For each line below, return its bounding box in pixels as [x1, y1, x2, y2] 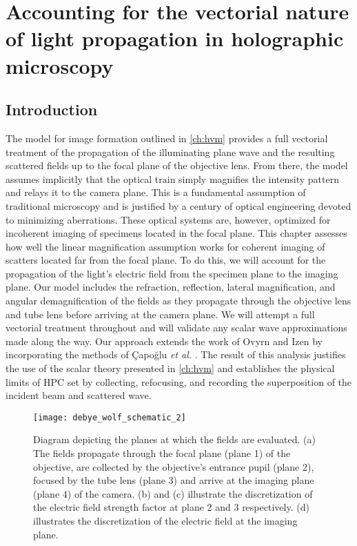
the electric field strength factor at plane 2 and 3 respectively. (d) [33, 500, 309, 514]
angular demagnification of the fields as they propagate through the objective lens [6, 293, 351, 308]
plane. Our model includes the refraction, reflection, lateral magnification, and [6, 280, 336, 294]
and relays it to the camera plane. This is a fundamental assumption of [6, 185, 306, 199]
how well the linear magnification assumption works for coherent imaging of [6, 239, 325, 253]
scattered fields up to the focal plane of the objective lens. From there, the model [6, 158, 348, 173]
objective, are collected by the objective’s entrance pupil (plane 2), [33, 459, 314, 474]
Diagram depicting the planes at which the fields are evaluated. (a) [33, 432, 316, 447]
